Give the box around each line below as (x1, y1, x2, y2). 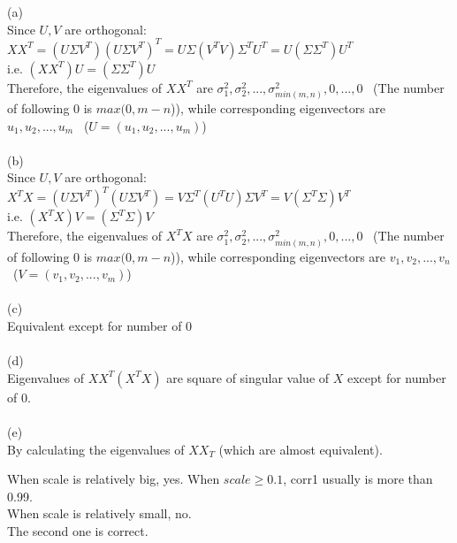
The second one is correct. (7, 521, 149, 539)
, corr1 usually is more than (283, 470, 433, 488)
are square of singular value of (166, 368, 330, 386)
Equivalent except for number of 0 (7, 316, 193, 334)
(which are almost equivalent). (218, 440, 383, 458)
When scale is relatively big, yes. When (7, 470, 220, 488)
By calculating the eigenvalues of (7, 440, 185, 458)
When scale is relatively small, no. (7, 504, 192, 523)
